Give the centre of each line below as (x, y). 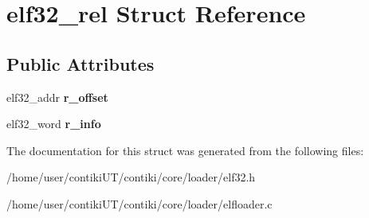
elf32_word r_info (54, 124)
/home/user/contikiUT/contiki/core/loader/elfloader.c (139, 203)
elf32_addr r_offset (57, 97)
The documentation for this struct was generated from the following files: (185, 150)
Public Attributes (80, 63)
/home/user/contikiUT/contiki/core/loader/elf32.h (131, 177)
